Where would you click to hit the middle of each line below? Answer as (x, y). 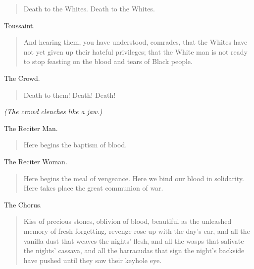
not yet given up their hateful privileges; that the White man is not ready (135, 51)
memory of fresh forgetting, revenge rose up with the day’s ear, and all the (137, 231)
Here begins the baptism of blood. (75, 145)
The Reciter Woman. (36, 161)
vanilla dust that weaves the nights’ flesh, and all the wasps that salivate (134, 240)
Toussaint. (20, 25)
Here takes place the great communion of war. (93, 188)
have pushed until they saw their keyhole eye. (93, 260)
